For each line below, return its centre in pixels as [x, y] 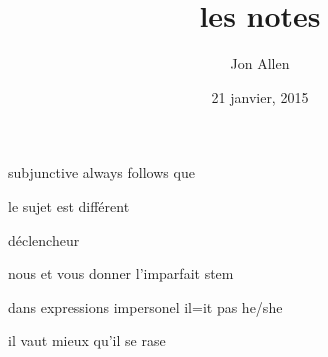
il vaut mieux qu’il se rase [87, 340]
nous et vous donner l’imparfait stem [121, 273]
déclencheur [44, 239]
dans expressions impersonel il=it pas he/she [145, 306]
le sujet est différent [69, 205]
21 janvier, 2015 [260, 96]
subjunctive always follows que [101, 172]
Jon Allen [260, 63]
